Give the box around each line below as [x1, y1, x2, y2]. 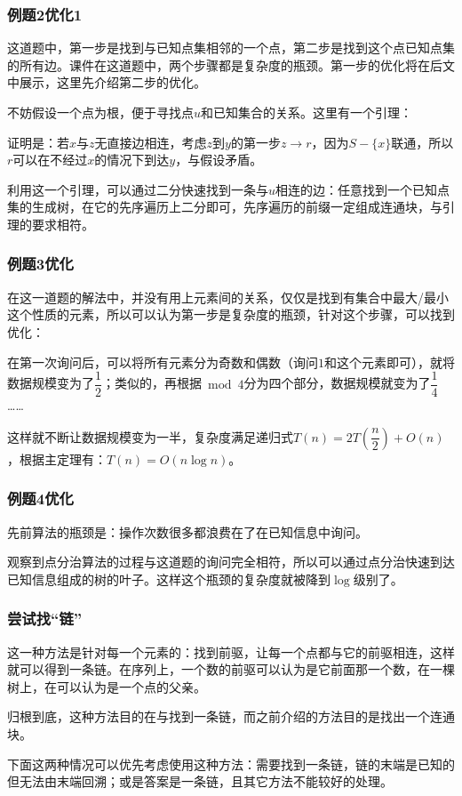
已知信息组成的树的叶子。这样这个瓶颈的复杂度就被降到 [7, 569, 331, 588]
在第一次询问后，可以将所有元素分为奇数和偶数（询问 [7, 352, 318, 371]
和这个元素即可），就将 [324, 352, 455, 371]
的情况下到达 [94, 150, 170, 169]
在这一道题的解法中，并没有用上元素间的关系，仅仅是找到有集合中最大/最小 [7, 287, 449, 306]
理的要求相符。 [7, 214, 94, 233]
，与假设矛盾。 [175, 150, 263, 169]
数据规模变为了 [7, 374, 94, 392]
